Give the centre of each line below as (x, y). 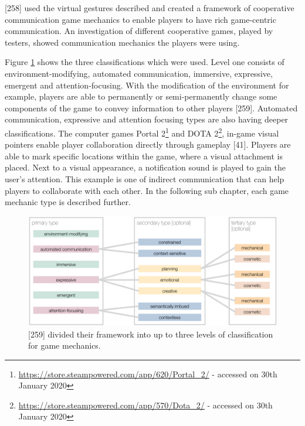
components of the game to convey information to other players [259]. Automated (151, 108)
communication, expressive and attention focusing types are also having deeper (147, 119)
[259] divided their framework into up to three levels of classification (151, 334)
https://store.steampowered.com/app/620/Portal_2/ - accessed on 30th (148, 374)
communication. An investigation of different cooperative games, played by (139, 31)
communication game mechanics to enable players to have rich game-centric (140, 19)
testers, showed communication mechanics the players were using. (122, 42)
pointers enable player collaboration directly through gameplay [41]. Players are (148, 144)
